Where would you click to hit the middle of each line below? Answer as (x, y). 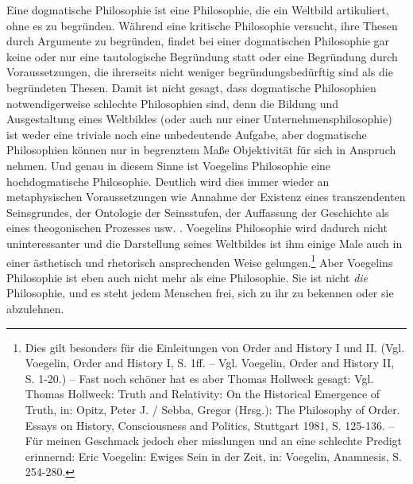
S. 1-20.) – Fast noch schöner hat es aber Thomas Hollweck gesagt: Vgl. (199, 378)
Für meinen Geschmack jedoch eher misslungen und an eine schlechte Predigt (214, 441)
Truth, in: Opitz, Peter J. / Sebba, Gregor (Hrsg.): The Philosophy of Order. (212, 409)
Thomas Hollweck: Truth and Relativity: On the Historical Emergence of (203, 394)
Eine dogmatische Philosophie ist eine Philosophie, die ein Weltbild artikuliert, (198, 10)
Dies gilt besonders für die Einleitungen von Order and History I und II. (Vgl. (215, 347)
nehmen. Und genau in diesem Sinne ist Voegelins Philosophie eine (169, 165)
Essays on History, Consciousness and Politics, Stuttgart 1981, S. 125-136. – (210, 425)
